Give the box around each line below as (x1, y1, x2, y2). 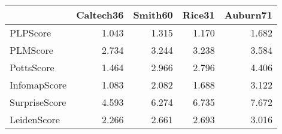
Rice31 (182, 8, 215, 22)
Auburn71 (224, 8, 273, 22)
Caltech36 (76, 8, 124, 22)
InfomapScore (10, 78, 67, 92)
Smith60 (133, 8, 173, 22)
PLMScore (10, 43, 53, 57)
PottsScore (10, 60, 54, 74)
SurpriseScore (10, 95, 66, 109)
